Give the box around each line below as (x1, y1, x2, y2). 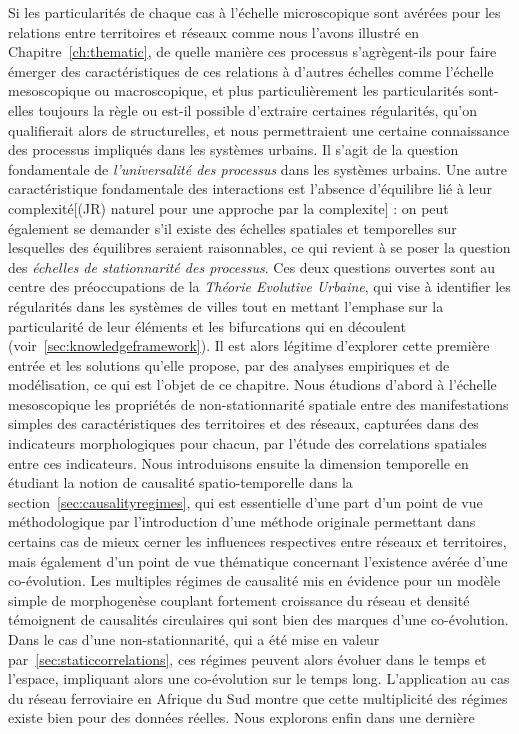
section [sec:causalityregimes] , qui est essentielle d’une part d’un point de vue (8, 491, 483, 512)
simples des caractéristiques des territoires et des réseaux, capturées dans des (8, 413, 479, 434)
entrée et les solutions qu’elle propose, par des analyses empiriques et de (8, 354, 450, 375)
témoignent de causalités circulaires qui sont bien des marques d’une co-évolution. (8, 609, 509, 630)
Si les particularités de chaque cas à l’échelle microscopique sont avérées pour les (8, 2, 501, 22)
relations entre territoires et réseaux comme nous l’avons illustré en (8, 21, 419, 42)
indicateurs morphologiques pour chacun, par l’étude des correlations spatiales (8, 433, 487, 454)
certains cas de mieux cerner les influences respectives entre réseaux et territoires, (8, 531, 507, 552)
